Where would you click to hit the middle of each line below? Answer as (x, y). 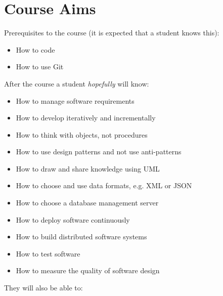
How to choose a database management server (87, 203)
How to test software (48, 253)
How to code (35, 49)
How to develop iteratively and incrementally (86, 118)
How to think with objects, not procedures (82, 134)
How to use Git (40, 67)
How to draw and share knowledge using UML (88, 168)
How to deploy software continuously (73, 219)
